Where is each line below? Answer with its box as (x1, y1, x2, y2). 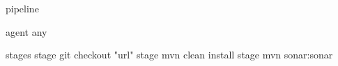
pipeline (6, 1, 39, 15)
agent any (6, 24, 47, 38)
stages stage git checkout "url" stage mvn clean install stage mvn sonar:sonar (6, 47, 333, 62)
